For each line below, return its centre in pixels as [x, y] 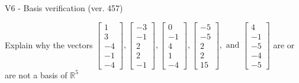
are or [284, 44]
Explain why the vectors [49, 44]
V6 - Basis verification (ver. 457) [64, 8]
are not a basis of [36, 74]
